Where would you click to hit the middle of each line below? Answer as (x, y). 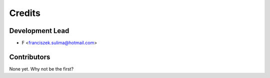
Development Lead (39, 31)
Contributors (30, 57)
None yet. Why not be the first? (41, 69)
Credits (25, 13)
